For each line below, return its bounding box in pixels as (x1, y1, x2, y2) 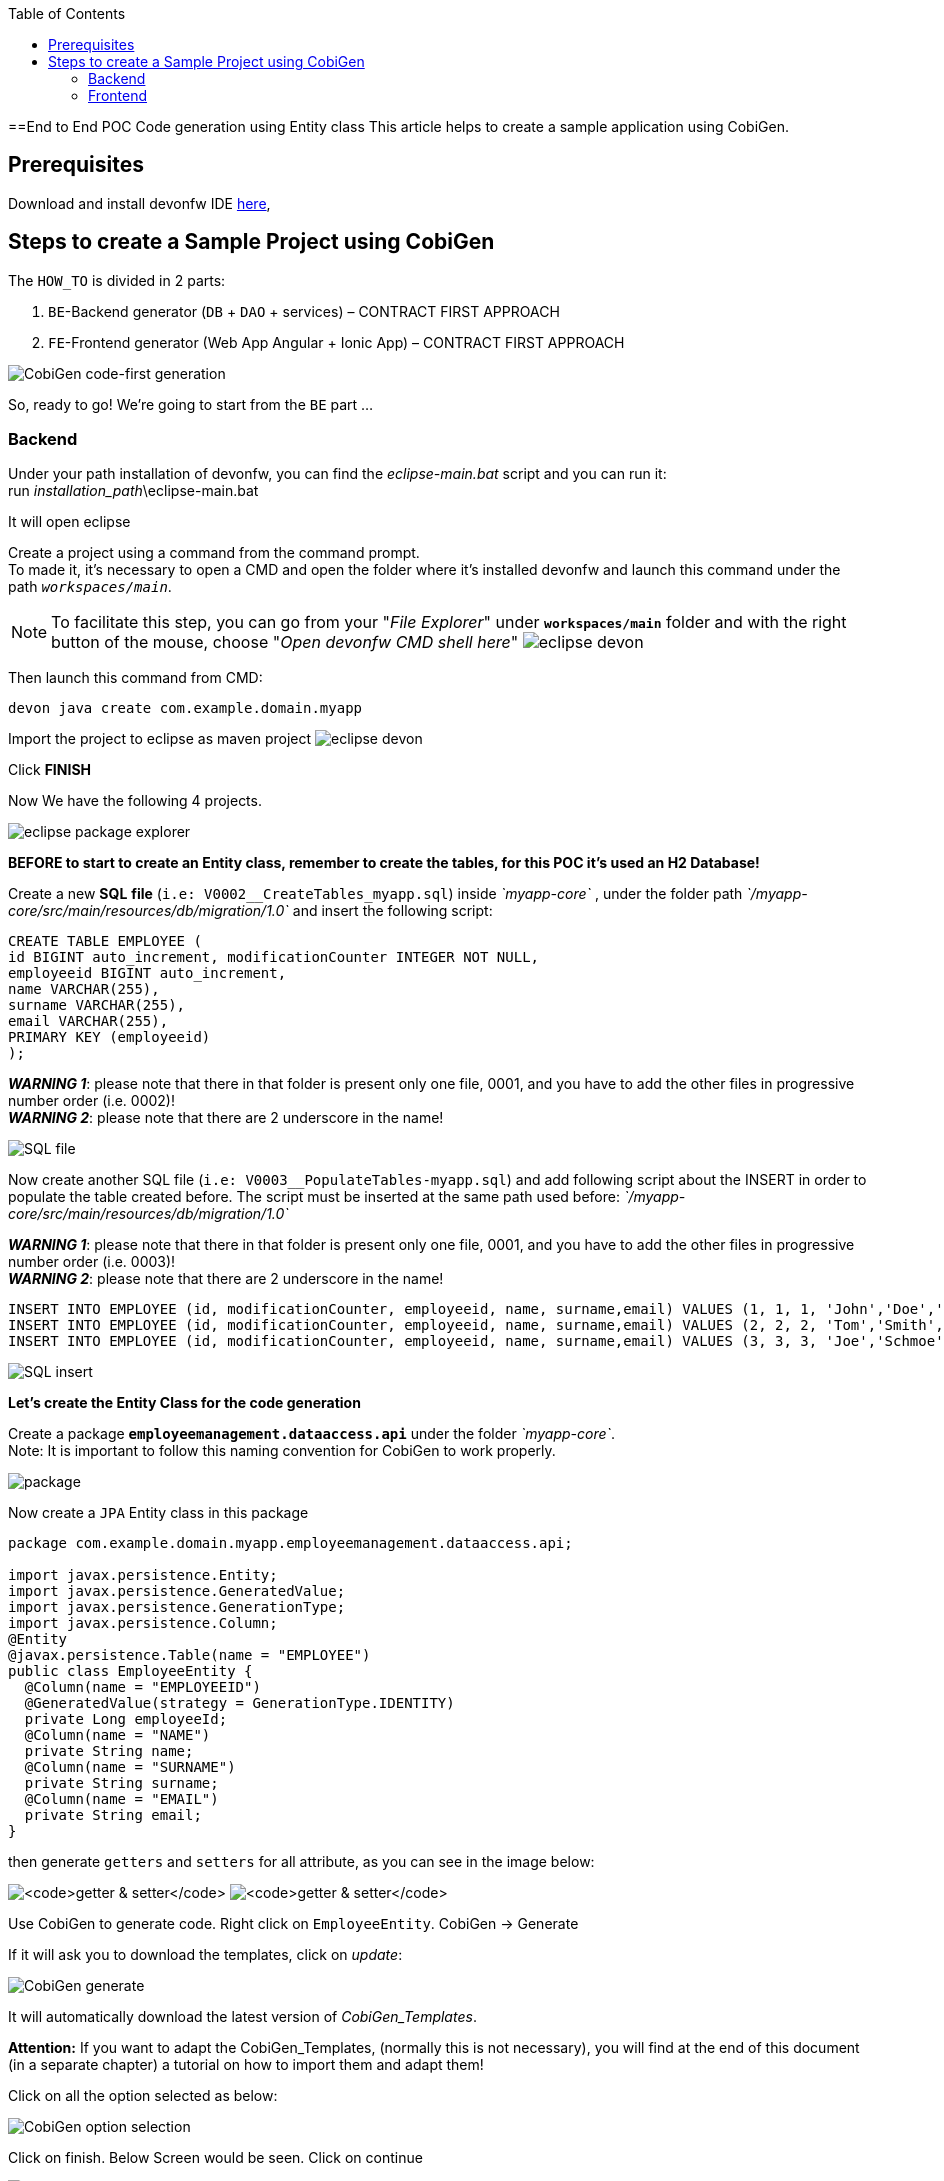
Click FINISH (8, 761, 92, 779)
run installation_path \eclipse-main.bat (8, 482, 259, 500)
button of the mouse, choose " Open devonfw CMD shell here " (51, 632, 519, 653)
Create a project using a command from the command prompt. (8, 544, 420, 562)
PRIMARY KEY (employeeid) (8, 1029, 211, 1046)
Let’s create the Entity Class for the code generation (8, 1394, 361, 1412)
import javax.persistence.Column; (8, 1615, 278, 1632)
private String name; (24, 1743, 194, 1760)
